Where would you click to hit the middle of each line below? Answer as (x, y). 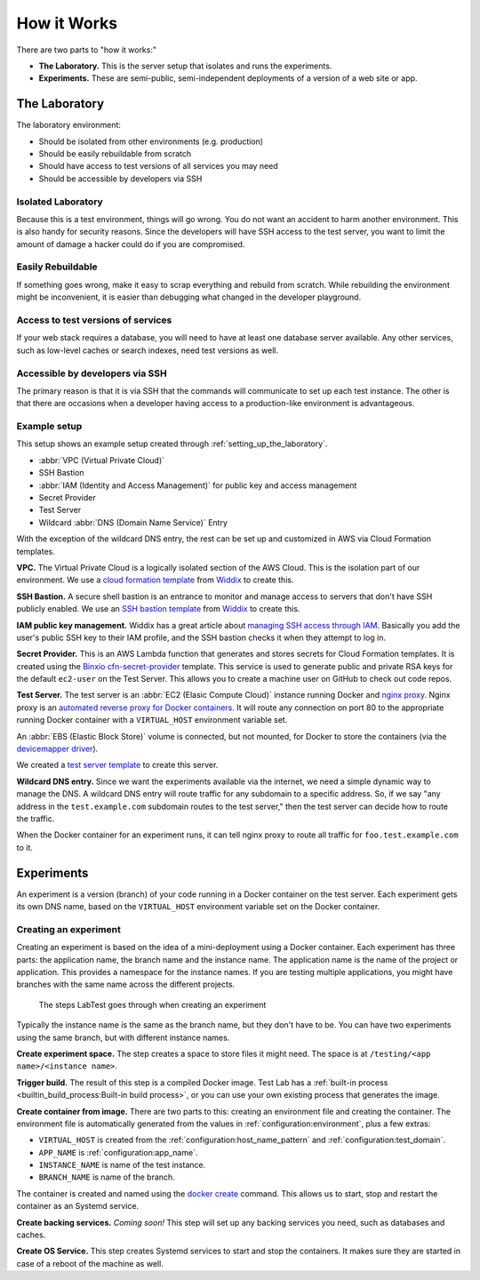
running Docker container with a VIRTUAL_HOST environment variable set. (152, 720)
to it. (24, 847)
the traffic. (36, 819)
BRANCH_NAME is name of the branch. (107, 1177)
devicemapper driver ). (57, 749)
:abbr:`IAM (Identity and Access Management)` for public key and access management (198, 485)
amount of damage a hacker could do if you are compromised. (131, 244)
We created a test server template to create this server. (117, 765)
